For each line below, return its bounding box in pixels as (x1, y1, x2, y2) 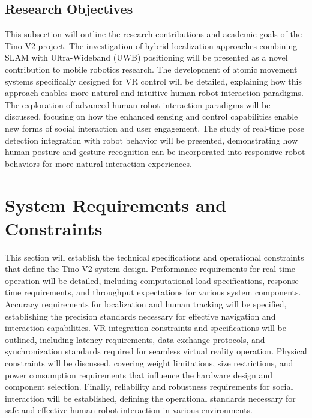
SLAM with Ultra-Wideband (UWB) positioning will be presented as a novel (5, 51, 288, 64)
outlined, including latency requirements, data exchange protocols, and (5, 333, 265, 345)
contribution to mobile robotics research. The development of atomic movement (5, 62, 298, 75)
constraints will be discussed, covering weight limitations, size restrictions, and (5, 356, 293, 369)
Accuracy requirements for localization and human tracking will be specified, (5, 298, 287, 310)
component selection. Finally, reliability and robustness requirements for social (5, 380, 293, 393)
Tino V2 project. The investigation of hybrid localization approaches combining (5, 39, 298, 52)
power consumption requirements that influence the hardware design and (5, 368, 273, 381)
